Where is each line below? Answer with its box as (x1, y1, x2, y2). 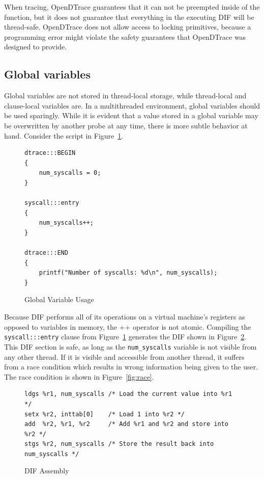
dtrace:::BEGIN (24, 149, 76, 157)
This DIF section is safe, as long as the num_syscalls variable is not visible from (4, 341, 257, 352)
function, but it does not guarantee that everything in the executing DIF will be (4, 11, 254, 22)
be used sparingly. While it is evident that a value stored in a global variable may (4, 110, 258, 121)
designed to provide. (4, 41, 67, 52)
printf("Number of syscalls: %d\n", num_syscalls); (39, 269, 218, 277)
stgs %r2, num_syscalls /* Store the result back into (24, 440, 214, 448)
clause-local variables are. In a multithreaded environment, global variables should (4, 100, 260, 111)
